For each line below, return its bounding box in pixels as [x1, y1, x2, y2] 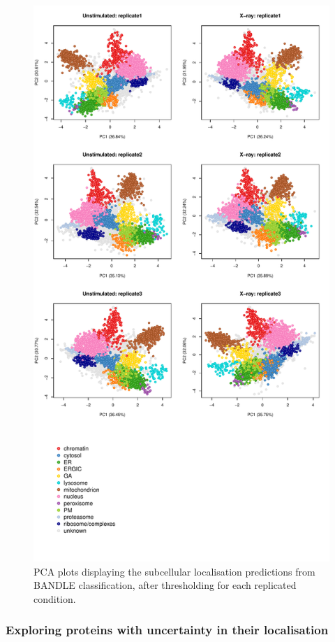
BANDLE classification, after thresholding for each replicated [33, 578, 297, 592]
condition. [33, 591, 76, 606]
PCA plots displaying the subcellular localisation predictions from [33, 564, 315, 578]
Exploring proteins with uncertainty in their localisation [6, 621, 329, 639]
